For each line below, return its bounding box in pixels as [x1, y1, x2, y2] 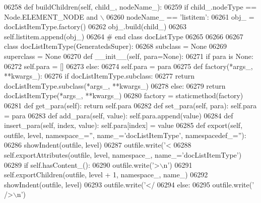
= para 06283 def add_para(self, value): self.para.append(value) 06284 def [4, 110, 233, 120]
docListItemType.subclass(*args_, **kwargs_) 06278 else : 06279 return [4, 80, 226, 91]
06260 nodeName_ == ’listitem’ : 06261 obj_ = [106, 11, 254, 22]
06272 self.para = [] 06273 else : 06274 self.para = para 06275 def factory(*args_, [4, 60, 253, 71]
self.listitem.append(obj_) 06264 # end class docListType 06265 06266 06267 [4, 31, 243, 41]
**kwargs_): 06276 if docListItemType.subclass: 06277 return [4, 71, 194, 81]
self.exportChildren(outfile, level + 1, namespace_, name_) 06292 [4, 169, 208, 180]
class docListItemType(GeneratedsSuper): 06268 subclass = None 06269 [4, 41, 227, 51]
